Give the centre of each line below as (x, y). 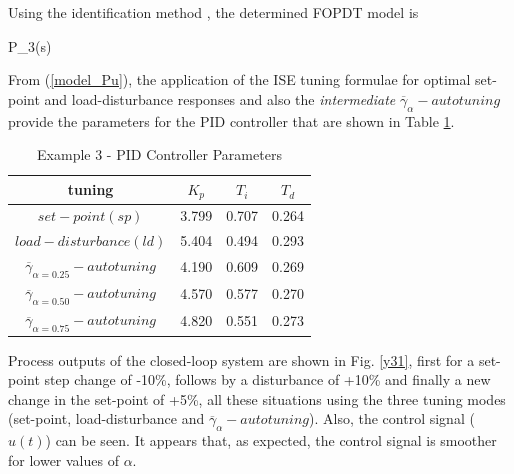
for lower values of (63, 459)
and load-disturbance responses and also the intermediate (220, 98)
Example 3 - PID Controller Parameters (159, 154)
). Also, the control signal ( (392, 418)
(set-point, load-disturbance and (106, 418)
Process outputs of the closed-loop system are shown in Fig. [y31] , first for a (241, 359)
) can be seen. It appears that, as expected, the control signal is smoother (271, 440)
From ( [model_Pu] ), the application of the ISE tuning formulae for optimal (239, 79)
